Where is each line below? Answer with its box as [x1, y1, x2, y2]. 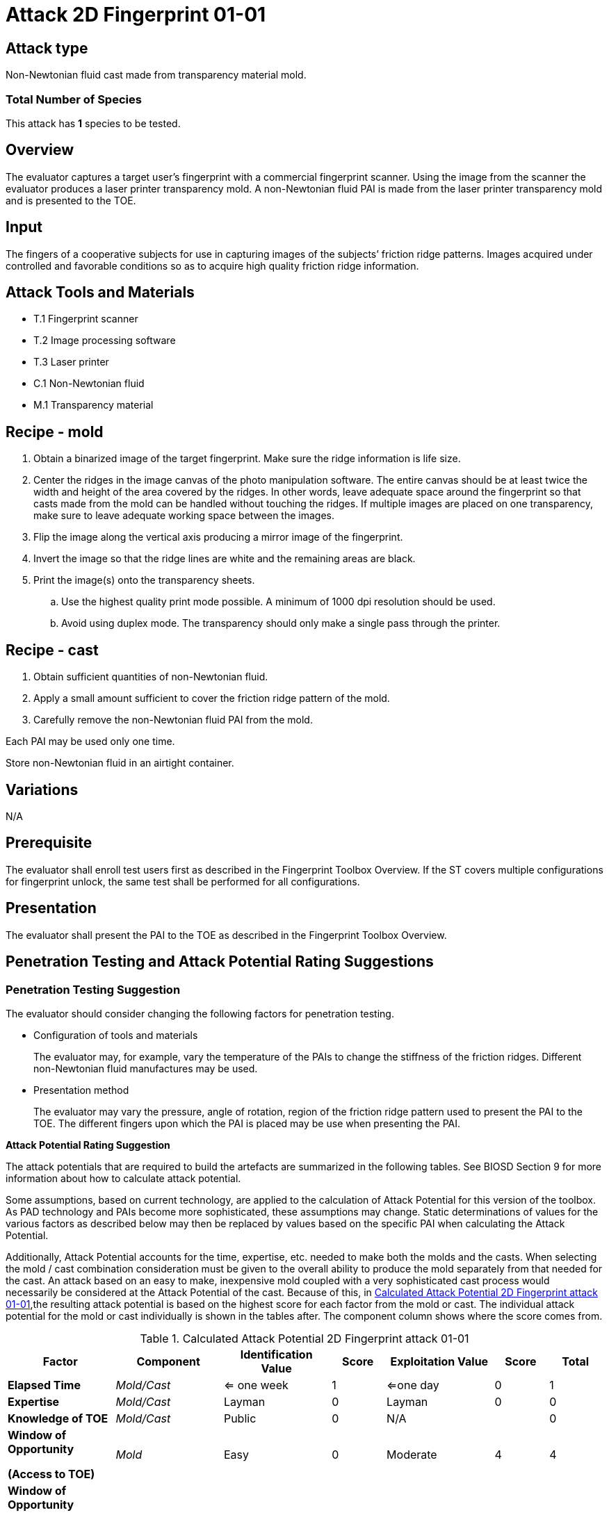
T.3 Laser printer [33, 356, 109, 368]
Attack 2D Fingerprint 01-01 [6, 3, 266, 26]
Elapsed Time [8, 1377, 81, 1392]
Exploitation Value [390, 1354, 489, 1368]
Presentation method [33, 1083, 129, 1096]
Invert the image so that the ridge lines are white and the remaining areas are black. [33, 552, 416, 565]
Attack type [6, 39, 88, 57]
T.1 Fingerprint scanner [33, 313, 138, 325]
